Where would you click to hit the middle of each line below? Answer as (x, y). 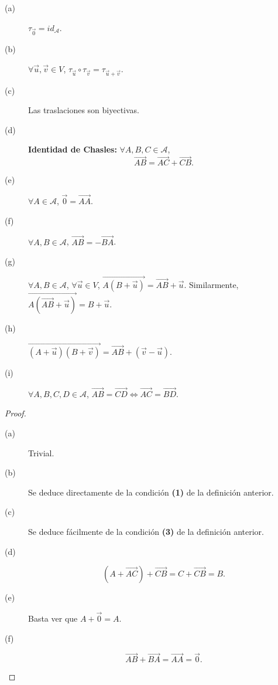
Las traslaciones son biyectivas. (84, 110)
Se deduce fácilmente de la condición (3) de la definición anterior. (146, 531)
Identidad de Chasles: (73, 149)
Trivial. (41, 452)
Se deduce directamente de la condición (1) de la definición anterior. (151, 492)
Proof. (16, 413)
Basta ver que (53, 618)
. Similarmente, (211, 284)
